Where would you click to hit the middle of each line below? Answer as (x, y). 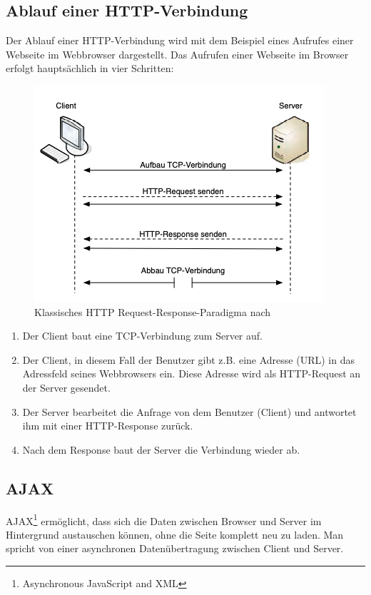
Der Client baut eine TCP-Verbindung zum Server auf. (142, 336)
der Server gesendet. (66, 387)
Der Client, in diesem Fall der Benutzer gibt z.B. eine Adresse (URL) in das (188, 359)
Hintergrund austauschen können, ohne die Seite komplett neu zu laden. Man (175, 534)
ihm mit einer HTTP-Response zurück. (108, 426)
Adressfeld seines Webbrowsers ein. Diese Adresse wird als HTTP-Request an (192, 373)
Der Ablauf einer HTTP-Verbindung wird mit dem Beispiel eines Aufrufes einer (180, 40)
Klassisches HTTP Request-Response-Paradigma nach (153, 311)
